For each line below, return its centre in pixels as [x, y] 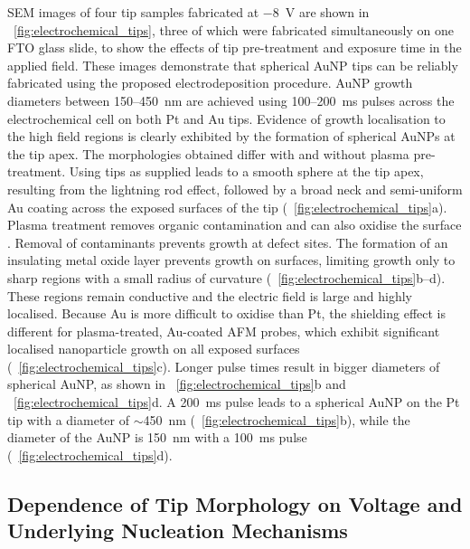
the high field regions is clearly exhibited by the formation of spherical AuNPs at [231, 136]
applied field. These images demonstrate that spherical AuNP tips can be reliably [233, 65]
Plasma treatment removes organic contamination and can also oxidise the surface [235, 225]
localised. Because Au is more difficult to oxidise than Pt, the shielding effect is [227, 313]
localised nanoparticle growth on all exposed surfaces [154, 349]
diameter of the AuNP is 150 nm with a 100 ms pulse [157, 437]
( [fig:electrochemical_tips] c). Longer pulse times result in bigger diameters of [224, 366]
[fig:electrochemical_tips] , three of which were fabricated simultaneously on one [234, 29]
